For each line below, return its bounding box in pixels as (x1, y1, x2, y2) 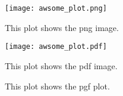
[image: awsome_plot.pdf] (5, 42, 107, 51)
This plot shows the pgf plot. (5, 79, 110, 92)
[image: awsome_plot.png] (5, 4, 107, 13)
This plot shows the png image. (5, 21, 119, 33)
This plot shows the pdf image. (5, 59, 118, 72)
